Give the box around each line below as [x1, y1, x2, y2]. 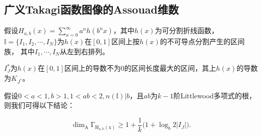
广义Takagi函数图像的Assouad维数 [4, 2, 179, 17]
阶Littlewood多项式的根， [173, 90, 256, 100]
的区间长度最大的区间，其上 [124, 63, 216, 73]
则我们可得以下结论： [4, 100, 75, 110]
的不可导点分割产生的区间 [160, 36, 245, 46]
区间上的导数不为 [64, 63, 121, 73]
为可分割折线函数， [155, 25, 219, 36]
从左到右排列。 [59, 46, 109, 56]
